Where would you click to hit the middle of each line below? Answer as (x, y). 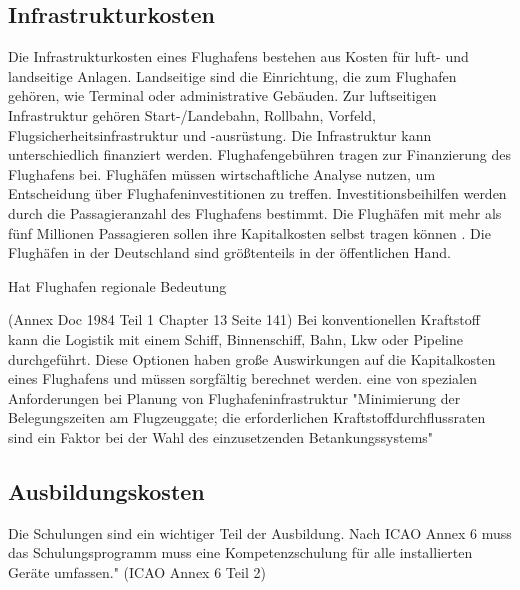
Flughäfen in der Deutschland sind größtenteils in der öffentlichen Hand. (229, 252)
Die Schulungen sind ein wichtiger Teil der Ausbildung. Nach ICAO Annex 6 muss (260, 532)
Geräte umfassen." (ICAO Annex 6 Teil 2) (137, 571)
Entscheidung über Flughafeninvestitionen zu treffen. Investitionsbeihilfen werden (257, 193)
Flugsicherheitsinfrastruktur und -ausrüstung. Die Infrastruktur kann (220, 134)
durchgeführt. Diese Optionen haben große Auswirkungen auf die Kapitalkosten (252, 358)
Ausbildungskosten (106, 490)
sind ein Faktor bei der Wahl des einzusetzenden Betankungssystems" (221, 436)
